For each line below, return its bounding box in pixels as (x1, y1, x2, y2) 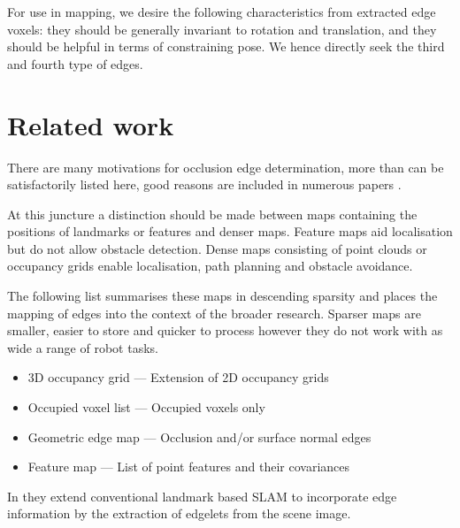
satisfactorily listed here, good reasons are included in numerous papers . (7, 175, 402, 194)
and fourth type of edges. (7, 54, 143, 73)
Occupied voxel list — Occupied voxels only (27, 398, 265, 417)
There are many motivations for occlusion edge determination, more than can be (7, 157, 444, 176)
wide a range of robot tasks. (7, 338, 158, 356)
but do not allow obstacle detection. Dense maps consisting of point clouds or (7, 239, 427, 257)
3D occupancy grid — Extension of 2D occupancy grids (27, 368, 329, 386)
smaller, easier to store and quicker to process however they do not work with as (7, 321, 443, 340)
